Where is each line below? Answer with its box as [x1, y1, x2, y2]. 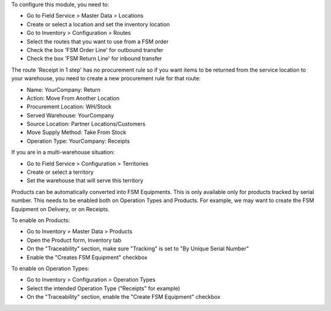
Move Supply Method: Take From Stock [26, 129, 127, 136]
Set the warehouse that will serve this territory [26, 177, 143, 184]
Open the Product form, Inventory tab [26, 236, 122, 244]
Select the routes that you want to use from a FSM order [26, 37, 169, 45]
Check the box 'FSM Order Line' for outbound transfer [26, 46, 164, 53]
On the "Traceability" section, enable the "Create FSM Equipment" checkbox [26, 293, 221, 301]
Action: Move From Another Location [26, 94, 120, 102]
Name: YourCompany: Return [26, 86, 101, 93]
